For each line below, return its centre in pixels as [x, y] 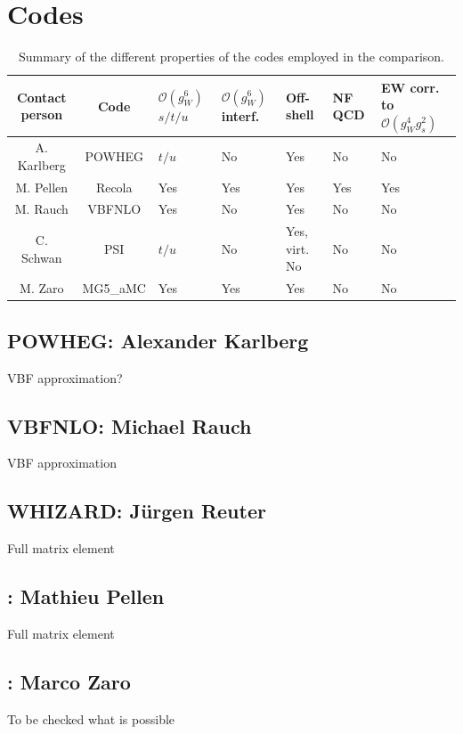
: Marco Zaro [69, 681]
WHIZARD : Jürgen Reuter [137, 511]
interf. [240, 115]
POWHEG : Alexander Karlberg [158, 340]
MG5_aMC [114, 288]
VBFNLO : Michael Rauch [130, 425]
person [42, 114]
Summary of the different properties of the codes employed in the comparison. [231, 57]
